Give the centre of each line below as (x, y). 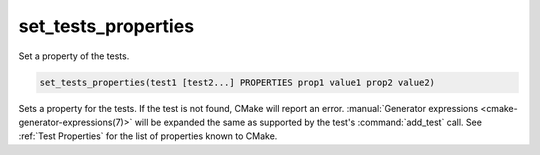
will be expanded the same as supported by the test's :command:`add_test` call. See (308, 122)
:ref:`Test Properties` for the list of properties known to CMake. (148, 136)
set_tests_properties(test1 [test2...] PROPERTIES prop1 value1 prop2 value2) (237, 82)
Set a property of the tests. (74, 56)
